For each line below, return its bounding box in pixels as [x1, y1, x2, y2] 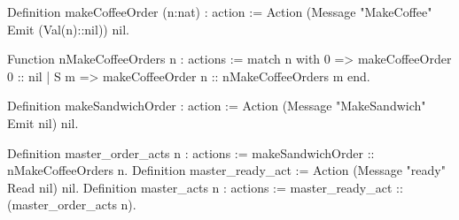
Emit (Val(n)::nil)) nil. [7, 19, 129, 38]
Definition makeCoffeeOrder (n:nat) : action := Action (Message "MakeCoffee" [7, 3, 432, 20]
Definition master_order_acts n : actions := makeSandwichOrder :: [7, 143, 375, 162]
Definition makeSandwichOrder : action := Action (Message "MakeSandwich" [7, 96, 426, 115]
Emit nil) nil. [7, 113, 79, 132]
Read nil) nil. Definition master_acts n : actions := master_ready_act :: [7, 178, 403, 196]
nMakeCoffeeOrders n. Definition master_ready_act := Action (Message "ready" [7, 161, 446, 179]
